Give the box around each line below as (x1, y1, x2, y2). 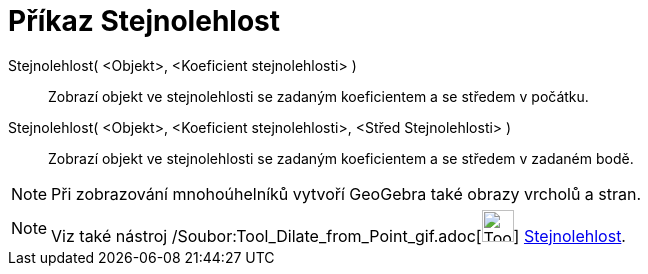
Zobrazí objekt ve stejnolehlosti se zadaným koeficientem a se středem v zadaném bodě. (48, 149, 634, 167)
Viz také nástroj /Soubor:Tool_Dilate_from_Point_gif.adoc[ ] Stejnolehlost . (51, 225, 626, 246)
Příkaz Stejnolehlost (8, 4, 281, 38)
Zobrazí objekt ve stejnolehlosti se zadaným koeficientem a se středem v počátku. (48, 87, 589, 105)
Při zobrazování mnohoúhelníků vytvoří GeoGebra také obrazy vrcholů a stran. (51, 183, 642, 204)
